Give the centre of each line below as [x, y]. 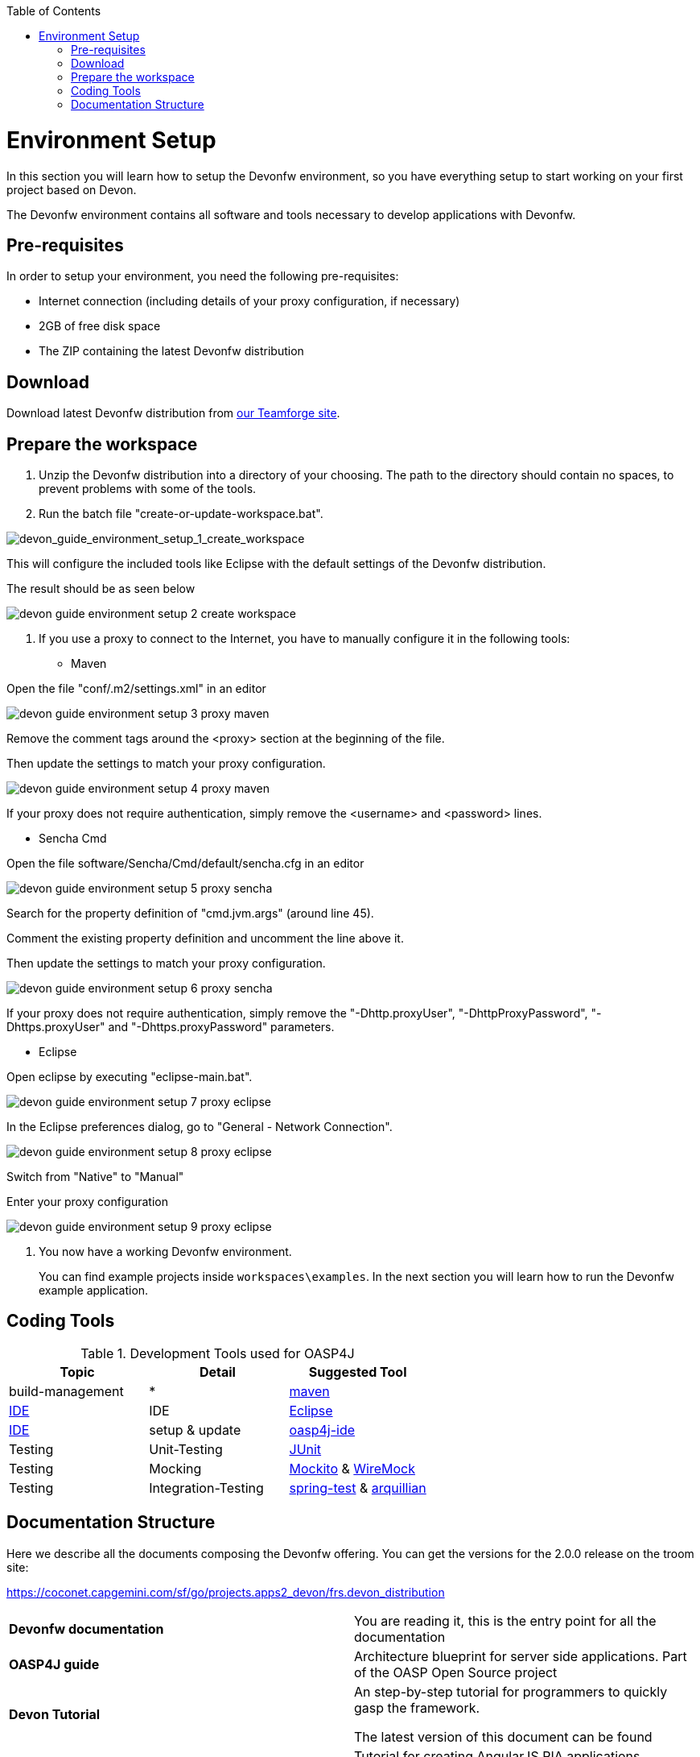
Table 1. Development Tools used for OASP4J [218, 1353]
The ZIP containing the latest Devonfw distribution [171, 351]
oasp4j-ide [322, 1430]
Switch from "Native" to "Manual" [95, 1177]
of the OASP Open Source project [456, 1672]
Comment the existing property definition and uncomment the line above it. [205, 939]
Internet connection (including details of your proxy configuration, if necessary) [249, 301]
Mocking [175, 1468]
